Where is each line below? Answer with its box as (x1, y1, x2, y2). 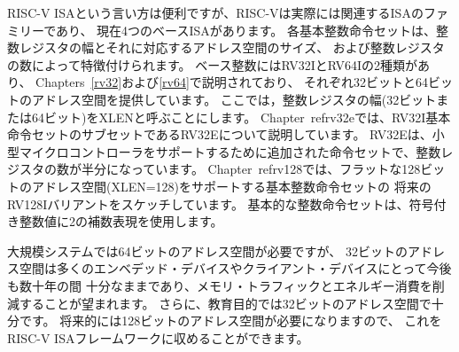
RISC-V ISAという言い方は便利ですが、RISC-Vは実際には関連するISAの (7, 4, 424, 21)
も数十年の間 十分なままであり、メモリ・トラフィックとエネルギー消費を (7, 276, 432, 294)
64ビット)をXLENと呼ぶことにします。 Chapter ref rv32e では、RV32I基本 (31, 107, 451, 126)
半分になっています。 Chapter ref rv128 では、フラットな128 (81, 160, 421, 178)
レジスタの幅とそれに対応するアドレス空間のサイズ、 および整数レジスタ (19, 38, 445, 57)
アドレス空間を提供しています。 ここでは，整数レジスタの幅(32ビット (31, 90, 437, 108)
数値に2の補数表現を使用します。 (31, 212, 223, 231)
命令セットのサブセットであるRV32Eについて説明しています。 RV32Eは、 (7, 125, 432, 144)
